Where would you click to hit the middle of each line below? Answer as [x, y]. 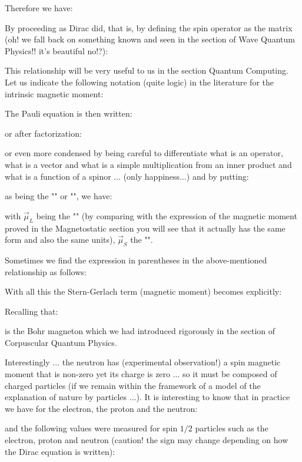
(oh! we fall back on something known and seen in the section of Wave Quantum [150, 39]
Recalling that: [31, 311]
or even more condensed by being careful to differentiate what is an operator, [144, 153]
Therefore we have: [39, 8]
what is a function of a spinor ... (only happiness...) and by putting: [127, 176]
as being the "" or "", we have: [59, 196]
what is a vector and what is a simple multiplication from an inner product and [148, 164]
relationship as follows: [46, 271]
